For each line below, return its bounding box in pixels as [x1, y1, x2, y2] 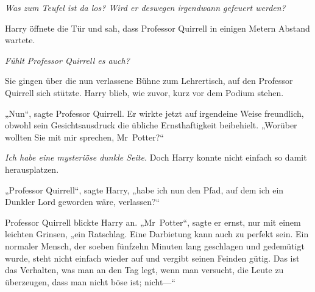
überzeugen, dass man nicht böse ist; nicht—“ [5, 275, 175, 288]
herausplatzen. [5, 162, 59, 175]
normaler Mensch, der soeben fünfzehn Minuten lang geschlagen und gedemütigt [5, 239, 305, 252]
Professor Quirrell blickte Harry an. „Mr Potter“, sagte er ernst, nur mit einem [5, 215, 301, 228]
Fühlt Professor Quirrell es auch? [5, 54, 130, 66]
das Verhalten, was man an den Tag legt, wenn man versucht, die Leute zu [5, 263, 284, 276]
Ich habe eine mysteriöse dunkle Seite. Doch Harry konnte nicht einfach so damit [5, 151, 307, 164]
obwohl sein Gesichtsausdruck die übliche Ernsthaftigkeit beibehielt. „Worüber [5, 119, 297, 131]
